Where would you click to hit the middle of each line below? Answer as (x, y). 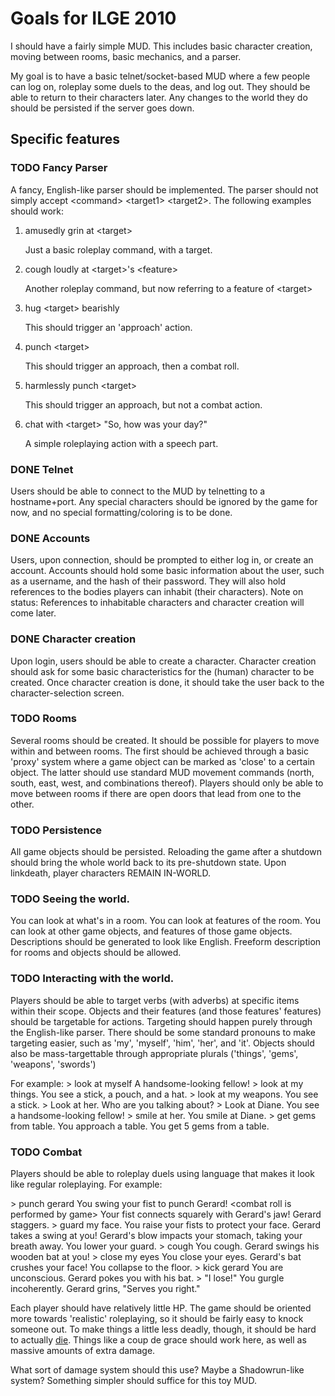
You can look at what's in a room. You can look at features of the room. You (165, 921)
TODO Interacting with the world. (92, 979)
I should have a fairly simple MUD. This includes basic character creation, (161, 46)
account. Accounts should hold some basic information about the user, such (167, 571)
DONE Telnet (42, 469)
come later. (33, 613)
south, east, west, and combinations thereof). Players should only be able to (167, 783)
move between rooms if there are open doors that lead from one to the (156, 793)
